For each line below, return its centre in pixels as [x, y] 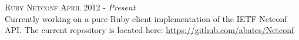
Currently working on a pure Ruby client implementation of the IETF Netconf [146, 18]
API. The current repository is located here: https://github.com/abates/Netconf [149, 30]
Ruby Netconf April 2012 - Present [70, 7]
